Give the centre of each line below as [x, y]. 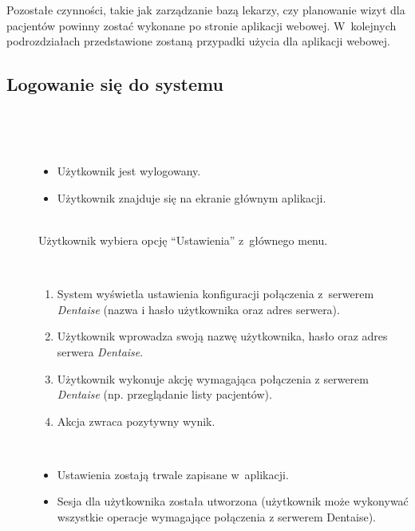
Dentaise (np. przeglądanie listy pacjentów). [164, 394]
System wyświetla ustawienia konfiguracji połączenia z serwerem [215, 294]
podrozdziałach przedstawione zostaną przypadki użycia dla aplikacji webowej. [198, 41]
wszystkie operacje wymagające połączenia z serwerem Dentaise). [216, 517]
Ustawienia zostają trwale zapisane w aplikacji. [173, 474]
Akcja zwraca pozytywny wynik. [136, 421]
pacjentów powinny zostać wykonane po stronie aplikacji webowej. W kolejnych [202, 25]
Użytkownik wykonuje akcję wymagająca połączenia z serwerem [213, 378]
